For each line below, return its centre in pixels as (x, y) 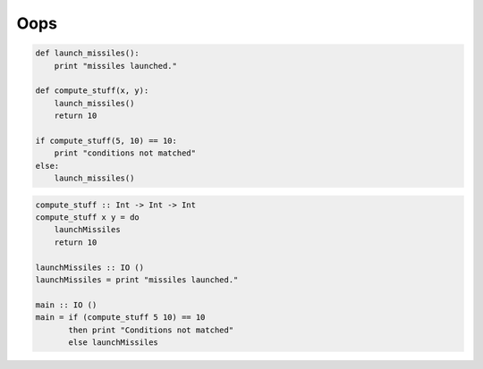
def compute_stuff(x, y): (92, 91)
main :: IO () (66, 305)
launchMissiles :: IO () (90, 267)
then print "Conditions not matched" (151, 330)
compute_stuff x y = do (88, 218)
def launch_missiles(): (88, 53)
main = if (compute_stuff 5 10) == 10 (120, 318)
